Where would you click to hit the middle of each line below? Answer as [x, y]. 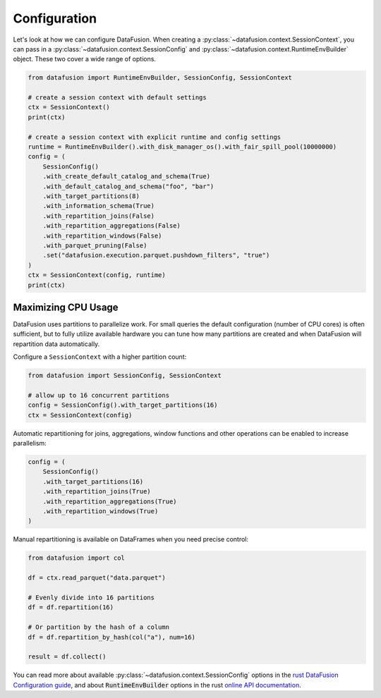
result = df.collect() [67, 657]
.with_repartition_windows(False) [102, 235]
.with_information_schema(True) [99, 206]
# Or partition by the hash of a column [98, 627]
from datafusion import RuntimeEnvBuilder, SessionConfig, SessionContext [160, 78]
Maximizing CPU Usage [66, 307]
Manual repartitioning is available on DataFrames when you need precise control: [131, 539]
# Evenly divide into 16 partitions [91, 597]
